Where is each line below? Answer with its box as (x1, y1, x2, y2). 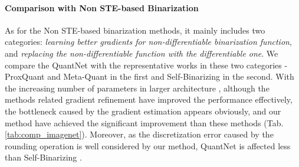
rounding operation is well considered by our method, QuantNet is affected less (5, 139, 291, 152)
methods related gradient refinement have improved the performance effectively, (5, 93, 293, 106)
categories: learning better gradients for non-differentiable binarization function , (5, 35, 292, 48)
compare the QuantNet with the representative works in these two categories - (5, 58, 288, 71)
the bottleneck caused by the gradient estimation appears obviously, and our (5, 104, 281, 117)
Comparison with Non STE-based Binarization (5, 1, 199, 14)
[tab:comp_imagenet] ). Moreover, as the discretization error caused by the (5, 128, 274, 140)
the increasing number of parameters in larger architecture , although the (5, 81, 270, 94)
